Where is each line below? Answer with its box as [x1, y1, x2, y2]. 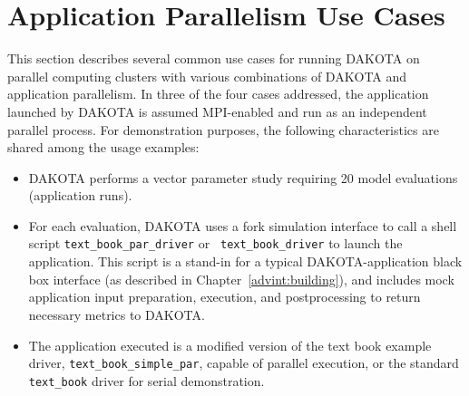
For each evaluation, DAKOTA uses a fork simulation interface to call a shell [28, 216, 457, 235]
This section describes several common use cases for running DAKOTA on [7, 49, 420, 68]
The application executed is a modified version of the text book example [28, 335, 432, 354]
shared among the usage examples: [7, 138, 200, 157]
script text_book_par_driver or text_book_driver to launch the [28, 234, 403, 253]
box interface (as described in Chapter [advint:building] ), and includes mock [28, 269, 454, 288]
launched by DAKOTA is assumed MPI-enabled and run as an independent [7, 101, 427, 121]
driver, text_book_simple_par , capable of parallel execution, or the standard [28, 353, 459, 372]
